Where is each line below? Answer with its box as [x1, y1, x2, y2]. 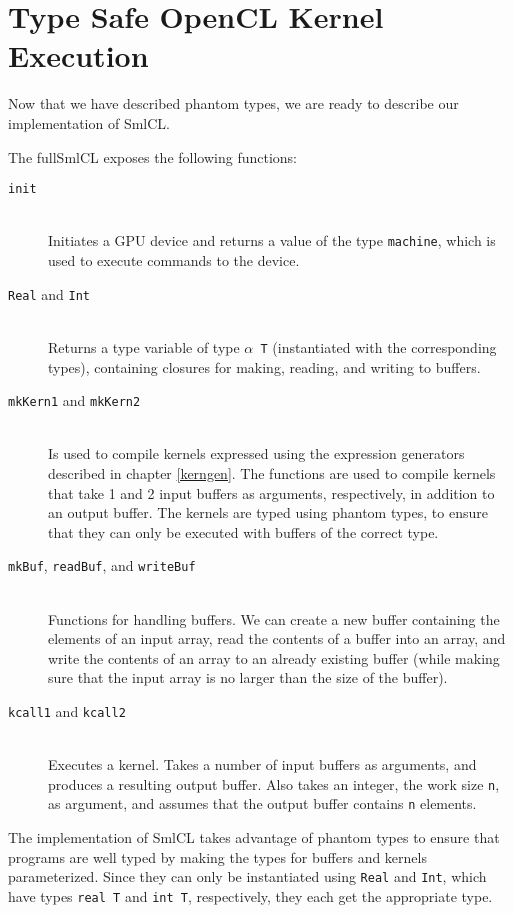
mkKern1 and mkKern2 [8, 390, 141, 411]
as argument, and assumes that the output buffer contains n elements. [48, 793, 477, 814]
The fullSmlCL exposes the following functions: [8, 146, 298, 167]
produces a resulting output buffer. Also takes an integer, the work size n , [48, 773, 500, 794]
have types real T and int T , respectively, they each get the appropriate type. [8, 885, 493, 906]
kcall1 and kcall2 [8, 700, 126, 721]
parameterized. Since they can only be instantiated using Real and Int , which [8, 866, 487, 887]
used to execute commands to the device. [48, 250, 300, 270]
